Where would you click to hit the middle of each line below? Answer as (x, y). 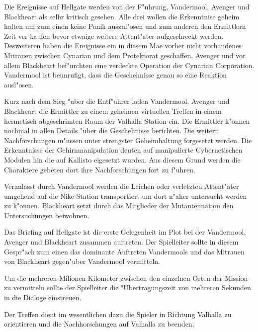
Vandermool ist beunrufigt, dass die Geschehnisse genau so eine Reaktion (116, 75)
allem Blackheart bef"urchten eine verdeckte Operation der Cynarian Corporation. (129, 65)
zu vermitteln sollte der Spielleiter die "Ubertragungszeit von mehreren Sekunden (128, 288)
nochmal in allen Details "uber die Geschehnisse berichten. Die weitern (112, 130)
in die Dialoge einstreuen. (43, 297)
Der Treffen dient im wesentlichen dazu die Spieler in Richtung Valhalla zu (118, 314)
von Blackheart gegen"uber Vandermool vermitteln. (82, 261)
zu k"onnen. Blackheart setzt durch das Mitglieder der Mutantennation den (119, 206)
